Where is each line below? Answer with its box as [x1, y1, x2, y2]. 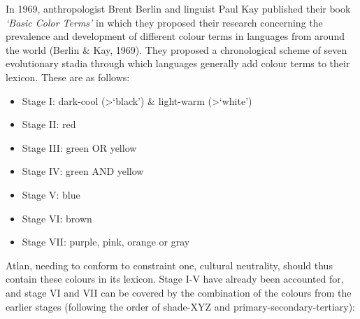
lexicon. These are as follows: [6, 69, 130, 84]
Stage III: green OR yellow [22, 140, 137, 155]
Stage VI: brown [22, 211, 92, 225]
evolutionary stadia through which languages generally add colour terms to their [6, 56, 350, 71]
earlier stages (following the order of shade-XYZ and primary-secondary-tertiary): [6, 299, 356, 313]
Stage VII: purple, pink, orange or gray [22, 234, 190, 249]
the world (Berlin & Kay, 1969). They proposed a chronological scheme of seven [6, 42, 347, 57]
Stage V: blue [22, 187, 80, 201]
